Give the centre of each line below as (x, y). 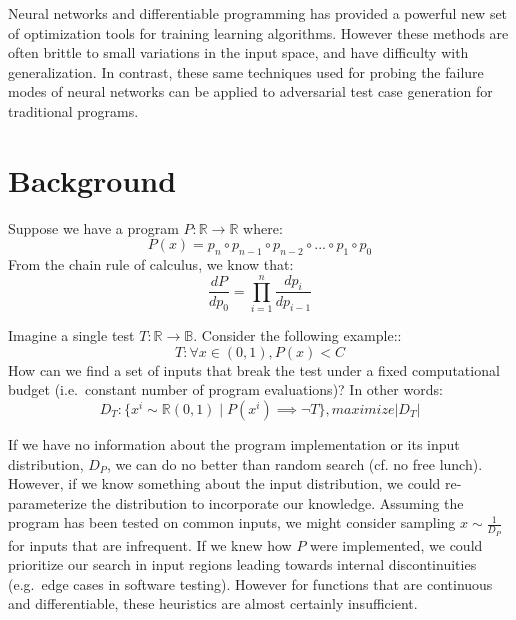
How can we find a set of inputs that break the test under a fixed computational (254, 369)
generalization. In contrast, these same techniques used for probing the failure (246, 71)
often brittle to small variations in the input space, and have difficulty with (238, 52)
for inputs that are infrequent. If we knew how (150, 544)
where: (263, 227)
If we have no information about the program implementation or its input (234, 444)
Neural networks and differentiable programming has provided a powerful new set (258, 13)
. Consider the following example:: (297, 335)
